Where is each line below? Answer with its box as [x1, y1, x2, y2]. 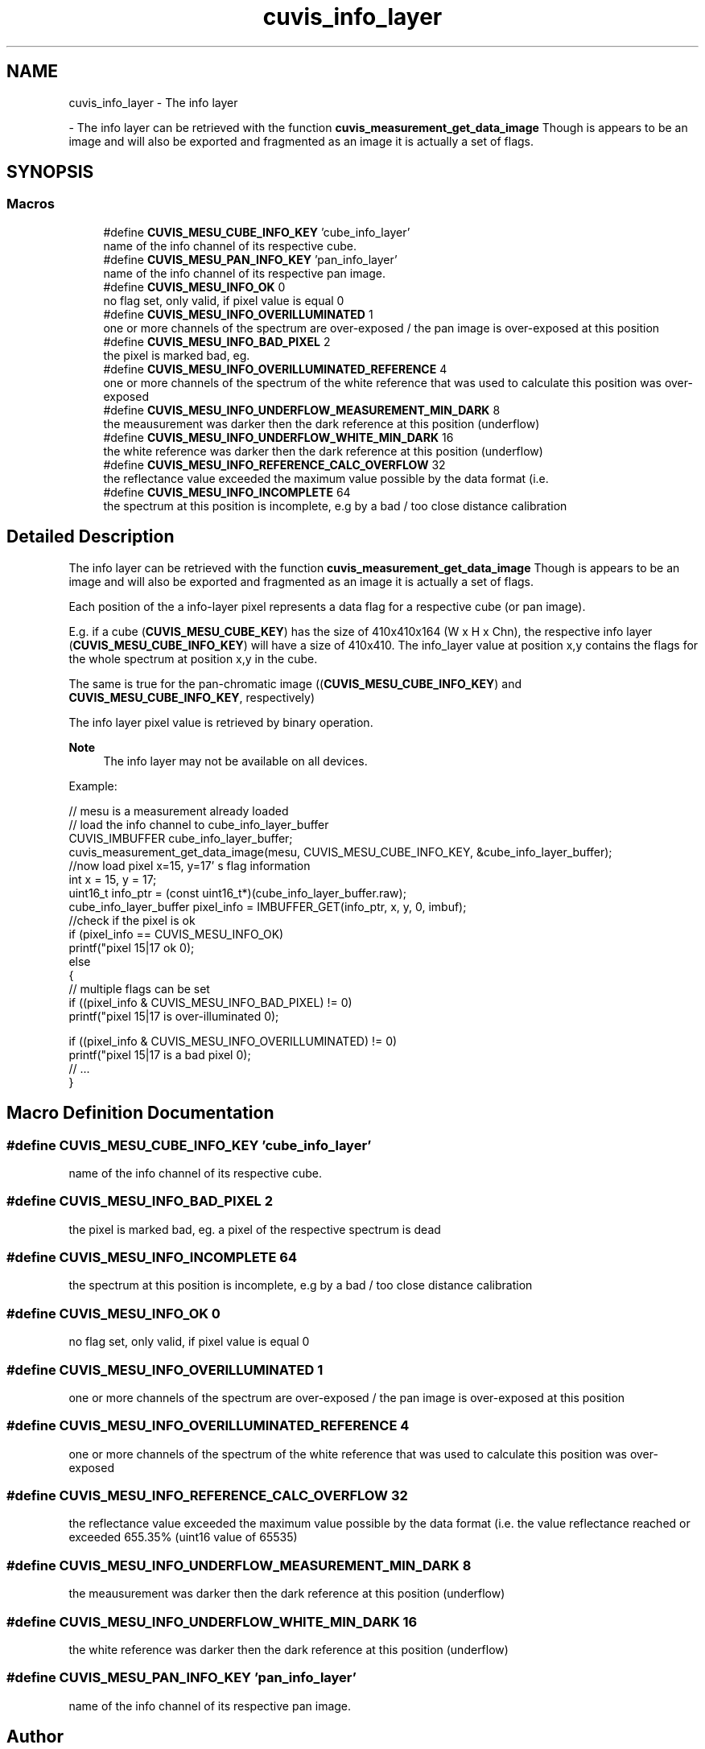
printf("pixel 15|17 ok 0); [68, 940, 195, 955]
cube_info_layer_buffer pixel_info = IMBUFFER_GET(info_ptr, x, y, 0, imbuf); [68, 899, 467, 914]
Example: [68, 778, 117, 793]
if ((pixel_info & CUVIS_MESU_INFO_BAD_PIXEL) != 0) [68, 995, 352, 1009]
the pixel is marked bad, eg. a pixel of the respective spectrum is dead [68, 1222, 441, 1236]
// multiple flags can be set [68, 981, 210, 996]
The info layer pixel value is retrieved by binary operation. [68, 715, 373, 729]
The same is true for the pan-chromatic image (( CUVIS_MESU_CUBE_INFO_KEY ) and [68, 676, 522, 691]
